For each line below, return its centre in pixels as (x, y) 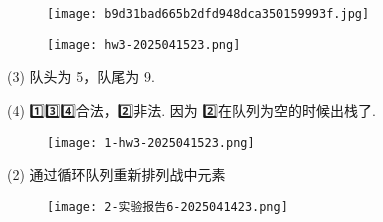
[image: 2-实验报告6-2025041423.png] (167, 206)
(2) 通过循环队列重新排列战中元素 (116, 174)
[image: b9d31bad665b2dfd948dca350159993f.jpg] (208, 14)
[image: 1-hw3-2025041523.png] (151, 142)
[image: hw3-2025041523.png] (144, 44)
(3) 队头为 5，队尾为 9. (81, 76)
